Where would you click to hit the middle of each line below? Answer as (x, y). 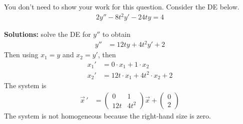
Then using (21, 55)
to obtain (117, 34)
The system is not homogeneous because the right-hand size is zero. (107, 115)
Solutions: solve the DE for (47, 34)
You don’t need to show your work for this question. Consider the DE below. (122, 6)
